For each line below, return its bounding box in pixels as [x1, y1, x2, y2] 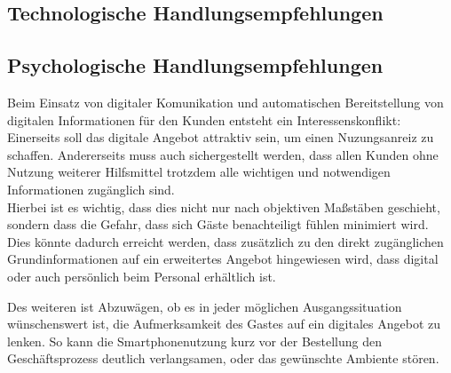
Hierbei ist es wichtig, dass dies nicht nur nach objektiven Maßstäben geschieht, [7, 197, 440, 216]
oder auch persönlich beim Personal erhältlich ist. [7, 266, 276, 285]
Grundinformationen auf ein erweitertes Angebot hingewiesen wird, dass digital [7, 250, 439, 268]
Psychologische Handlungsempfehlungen [7, 52, 384, 79]
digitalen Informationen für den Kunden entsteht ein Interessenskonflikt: [7, 110, 401, 129]
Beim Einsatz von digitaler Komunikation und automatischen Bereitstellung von [7, 92, 444, 111]
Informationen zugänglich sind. [7, 179, 175, 198]
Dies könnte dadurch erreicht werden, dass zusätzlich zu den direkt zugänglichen [7, 232, 444, 250]
